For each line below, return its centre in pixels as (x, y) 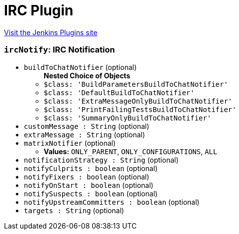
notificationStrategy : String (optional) (101, 160)
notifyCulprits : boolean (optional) (91, 168)
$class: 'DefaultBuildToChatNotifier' (119, 92)
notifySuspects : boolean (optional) (91, 193)
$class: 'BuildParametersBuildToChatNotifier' (136, 84)
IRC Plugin (39, 10)
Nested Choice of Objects (87, 75)
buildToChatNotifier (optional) (80, 67)
